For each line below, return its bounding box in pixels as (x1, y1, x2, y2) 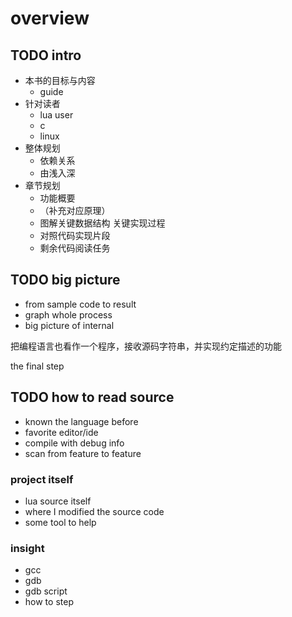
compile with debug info (24, 437, 125, 449)
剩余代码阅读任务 (39, 242, 111, 254)
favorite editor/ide (24, 426, 99, 438)
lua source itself (24, 495, 92, 507)
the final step (10, 360, 65, 372)
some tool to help (24, 516, 97, 528)
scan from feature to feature (24, 447, 142, 459)
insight (10, 541, 45, 555)
